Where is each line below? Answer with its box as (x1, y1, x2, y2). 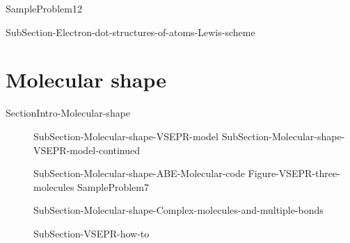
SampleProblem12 (6, 1, 82, 15)
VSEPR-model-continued (33, 142, 141, 157)
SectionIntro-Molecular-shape (6, 106, 131, 120)
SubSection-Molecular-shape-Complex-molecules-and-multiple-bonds (33, 203, 324, 217)
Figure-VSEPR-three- (248, 166, 340, 181)
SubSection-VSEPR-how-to (33, 226, 150, 240)
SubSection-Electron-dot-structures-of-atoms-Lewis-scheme (6, 24, 255, 39)
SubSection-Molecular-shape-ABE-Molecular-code (33, 166, 245, 181)
